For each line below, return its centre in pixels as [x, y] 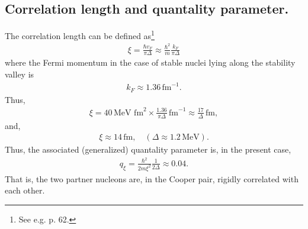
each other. [25, 190]
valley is [20, 74]
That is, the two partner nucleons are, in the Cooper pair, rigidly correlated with [152, 178]
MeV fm [129, 113]
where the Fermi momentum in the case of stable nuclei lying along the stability [150, 62]
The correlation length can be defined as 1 [80, 35]
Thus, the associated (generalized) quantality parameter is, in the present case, [148, 149]
